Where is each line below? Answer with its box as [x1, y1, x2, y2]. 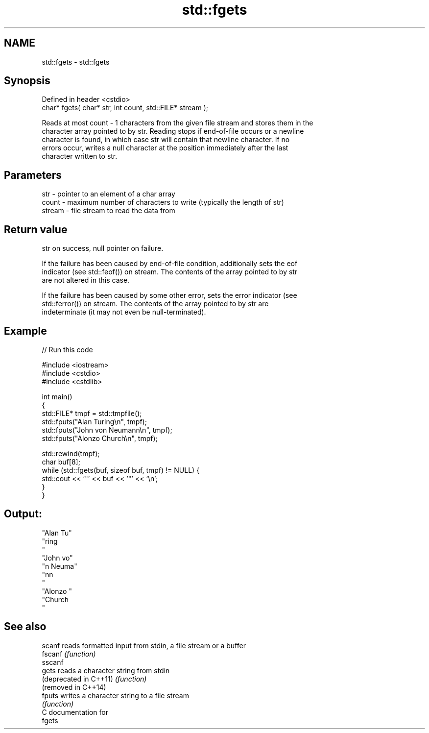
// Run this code [42, 345, 93, 354]
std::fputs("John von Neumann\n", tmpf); [42, 425, 172, 434]
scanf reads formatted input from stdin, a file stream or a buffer [42, 641, 246, 650]
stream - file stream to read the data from [42, 206, 175, 215]
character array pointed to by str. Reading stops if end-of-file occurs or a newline [42, 127, 304, 136]
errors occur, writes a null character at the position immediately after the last [42, 144, 288, 152]
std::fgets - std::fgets [42, 57, 110, 66]
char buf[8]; [42, 457, 80, 466]
